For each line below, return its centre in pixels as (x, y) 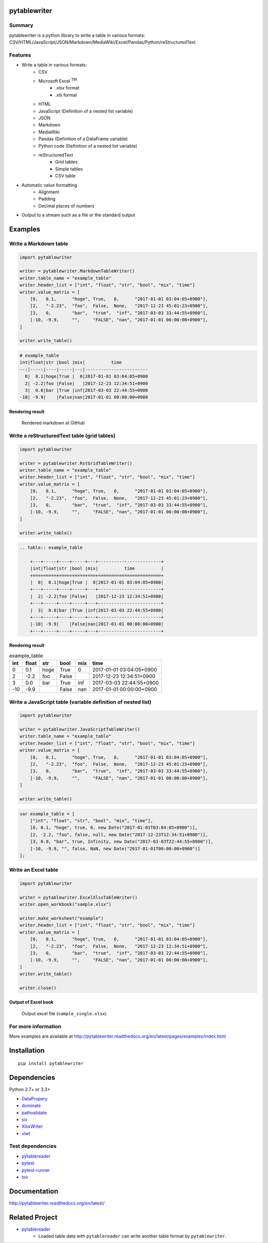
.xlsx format (67, 88)
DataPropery (34, 1098)
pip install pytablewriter (51, 1064)
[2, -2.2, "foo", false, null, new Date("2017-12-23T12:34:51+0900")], (119, 835)
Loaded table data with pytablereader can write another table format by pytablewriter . (133, 1236)
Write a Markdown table (39, 244)
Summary (21, 25)
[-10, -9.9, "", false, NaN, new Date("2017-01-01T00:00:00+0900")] (115, 848)
